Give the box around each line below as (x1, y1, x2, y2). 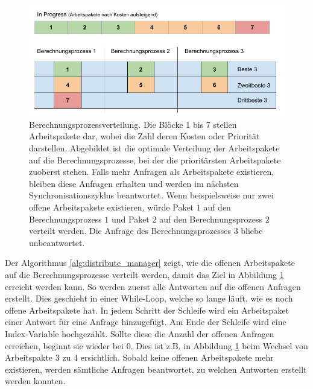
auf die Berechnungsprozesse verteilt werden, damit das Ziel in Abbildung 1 (5, 268, 284, 280)
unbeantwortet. (29, 236, 85, 248)
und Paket (111, 212, 150, 225)
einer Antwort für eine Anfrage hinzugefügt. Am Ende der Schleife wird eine (5, 315, 286, 328)
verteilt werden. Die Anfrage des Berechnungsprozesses (29, 224, 231, 237)
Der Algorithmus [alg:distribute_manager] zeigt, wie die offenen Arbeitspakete (5, 256, 295, 269)
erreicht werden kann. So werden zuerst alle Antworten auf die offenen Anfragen (5, 280, 301, 293)
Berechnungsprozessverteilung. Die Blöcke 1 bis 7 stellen (29, 118, 237, 130)
